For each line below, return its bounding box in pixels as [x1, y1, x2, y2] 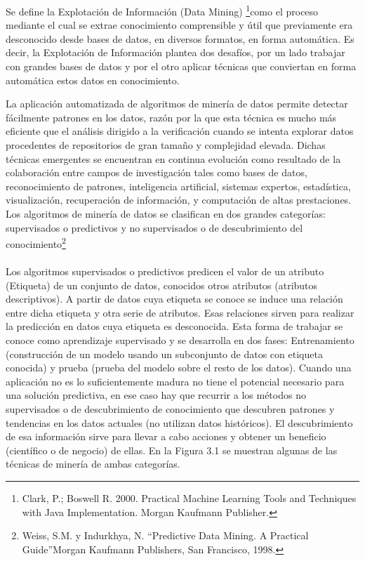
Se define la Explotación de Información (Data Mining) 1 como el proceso [6, 2, 319, 18]
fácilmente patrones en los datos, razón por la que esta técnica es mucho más [6, 110, 337, 124]
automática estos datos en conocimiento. [6, 72, 180, 87]
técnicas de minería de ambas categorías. [6, 456, 180, 471]
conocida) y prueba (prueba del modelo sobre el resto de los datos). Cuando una [6, 360, 352, 375]
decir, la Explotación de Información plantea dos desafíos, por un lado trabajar [6, 45, 345, 60]
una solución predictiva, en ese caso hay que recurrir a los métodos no [6, 388, 306, 402]
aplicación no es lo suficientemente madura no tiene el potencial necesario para [6, 374, 345, 388]
